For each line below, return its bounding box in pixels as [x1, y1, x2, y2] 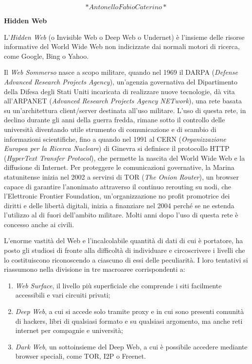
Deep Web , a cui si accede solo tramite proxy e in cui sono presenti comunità [15, 306, 244, 316]
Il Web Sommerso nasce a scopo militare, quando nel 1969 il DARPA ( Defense [4, 67, 238, 77]
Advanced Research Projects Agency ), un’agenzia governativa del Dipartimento [4, 76, 238, 86]
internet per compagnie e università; [15, 325, 123, 335]
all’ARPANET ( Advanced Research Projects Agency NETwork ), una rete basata [4, 96, 242, 106]
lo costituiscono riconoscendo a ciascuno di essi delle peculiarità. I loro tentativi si [4, 254, 248, 265]
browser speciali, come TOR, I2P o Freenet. [15, 351, 146, 361]
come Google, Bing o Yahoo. [4, 50, 89, 61]
